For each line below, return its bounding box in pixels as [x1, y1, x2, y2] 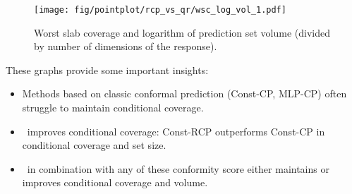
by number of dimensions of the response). [34, 39, 217, 54]
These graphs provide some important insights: [6, 62, 209, 77]
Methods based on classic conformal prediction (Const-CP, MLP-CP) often [22, 86, 347, 101]
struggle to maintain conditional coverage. [22, 100, 204, 115]
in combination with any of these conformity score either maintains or [27, 161, 329, 176]
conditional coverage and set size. [22, 138, 166, 152]
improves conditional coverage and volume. [22, 175, 208, 190]
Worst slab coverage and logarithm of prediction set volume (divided [34, 25, 331, 40]
